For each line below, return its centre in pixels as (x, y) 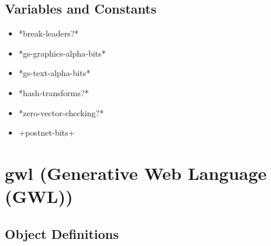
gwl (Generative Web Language (136, 173)
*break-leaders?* (49, 33)
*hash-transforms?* (54, 92)
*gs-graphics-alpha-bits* (62, 53)
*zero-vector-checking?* (61, 112)
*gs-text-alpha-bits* (54, 73)
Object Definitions (62, 233)
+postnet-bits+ (47, 132)
